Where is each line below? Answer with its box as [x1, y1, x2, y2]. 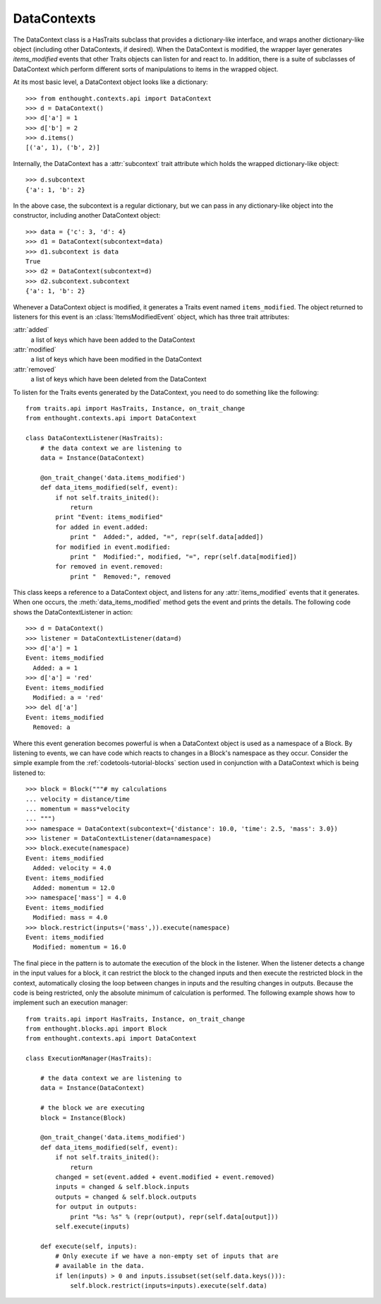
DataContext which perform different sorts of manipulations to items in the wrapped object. [13, 64, 279, 73]
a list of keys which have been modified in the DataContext [30, 355, 202, 364]
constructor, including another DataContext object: [13, 211, 161, 220]
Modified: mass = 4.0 [32, 913, 108, 922]
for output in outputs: [55, 1203, 138, 1211]
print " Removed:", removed [70, 572, 171, 581]
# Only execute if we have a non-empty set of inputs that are [55, 1252, 279, 1260]
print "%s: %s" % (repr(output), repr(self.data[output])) [70, 1212, 279, 1221]
